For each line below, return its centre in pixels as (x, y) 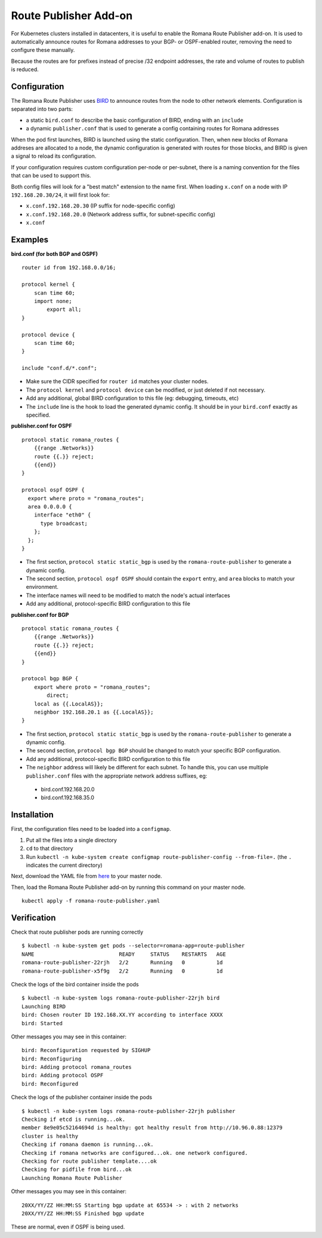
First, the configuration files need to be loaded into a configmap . (91, 829)
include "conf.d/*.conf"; (60, 368)
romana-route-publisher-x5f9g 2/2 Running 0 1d (122, 971)
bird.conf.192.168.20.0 (68, 790)
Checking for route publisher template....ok (89, 1161)
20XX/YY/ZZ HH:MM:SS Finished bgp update (83, 1213)
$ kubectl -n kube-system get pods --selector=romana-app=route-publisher (133, 946)
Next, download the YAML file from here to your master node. (86, 876)
